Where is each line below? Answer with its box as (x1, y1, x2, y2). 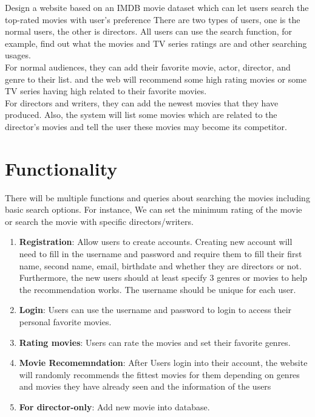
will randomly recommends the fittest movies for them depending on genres (19, 368, 300, 381)
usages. (5, 49, 31, 61)
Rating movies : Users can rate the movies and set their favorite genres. (19, 336, 291, 348)
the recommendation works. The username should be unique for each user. (19, 283, 296, 295)
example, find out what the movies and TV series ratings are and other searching (5, 36, 307, 49)
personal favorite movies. (19, 315, 112, 328)
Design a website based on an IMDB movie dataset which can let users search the (5, 1, 309, 13)
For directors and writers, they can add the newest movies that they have (5, 96, 279, 109)
